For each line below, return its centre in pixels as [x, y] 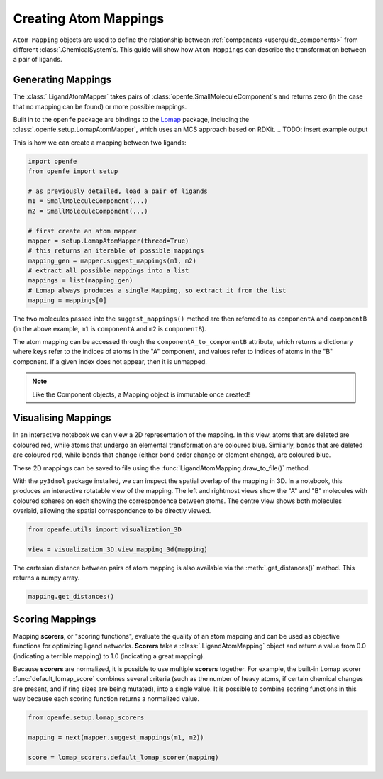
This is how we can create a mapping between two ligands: [100, 143]
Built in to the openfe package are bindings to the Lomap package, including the [131, 120]
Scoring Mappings [55, 619]
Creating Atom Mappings [89, 18]
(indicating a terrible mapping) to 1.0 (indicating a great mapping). [109, 656]
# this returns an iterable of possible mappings [116, 251]
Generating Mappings [62, 80]
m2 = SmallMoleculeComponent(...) [88, 211]
